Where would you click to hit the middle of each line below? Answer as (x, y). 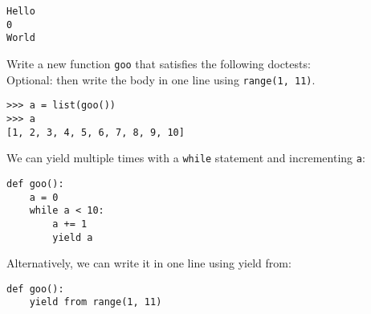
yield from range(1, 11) (96, 302)
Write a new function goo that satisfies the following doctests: (159, 63)
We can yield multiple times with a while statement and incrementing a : (186, 158)
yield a (73, 237)
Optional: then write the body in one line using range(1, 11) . (161, 79)
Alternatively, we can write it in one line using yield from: (149, 263)
